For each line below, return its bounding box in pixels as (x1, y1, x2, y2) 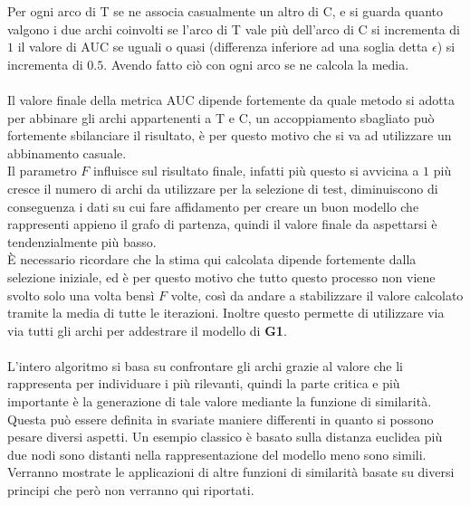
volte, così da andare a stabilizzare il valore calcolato (170, 285, 464, 304)
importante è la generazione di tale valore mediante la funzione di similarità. (7, 392, 432, 411)
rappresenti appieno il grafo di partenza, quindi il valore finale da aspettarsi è (7, 214, 437, 233)
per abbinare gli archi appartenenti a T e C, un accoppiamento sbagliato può (7, 108, 435, 127)
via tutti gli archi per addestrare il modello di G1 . (7, 320, 287, 339)
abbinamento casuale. (7, 143, 127, 162)
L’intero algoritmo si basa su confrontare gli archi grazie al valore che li (7, 356, 404, 375)
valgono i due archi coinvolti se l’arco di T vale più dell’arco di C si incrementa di (7, 19, 461, 38)
